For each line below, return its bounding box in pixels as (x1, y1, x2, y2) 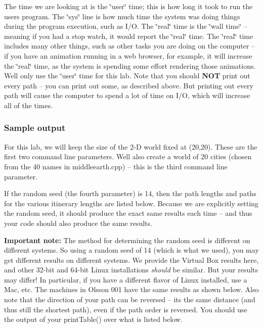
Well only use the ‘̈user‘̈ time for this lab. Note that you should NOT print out (4, 70, 250, 81)
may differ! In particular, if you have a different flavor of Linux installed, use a (4, 274, 247, 285)
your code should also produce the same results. (4, 217, 152, 228)
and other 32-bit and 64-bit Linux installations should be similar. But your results (4, 264, 258, 275)
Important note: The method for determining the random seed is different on (4, 235, 250, 245)
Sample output (4, 121, 66, 134)
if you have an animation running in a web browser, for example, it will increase (4, 50, 252, 61)
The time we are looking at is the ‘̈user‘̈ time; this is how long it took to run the (4, 1, 253, 11)
